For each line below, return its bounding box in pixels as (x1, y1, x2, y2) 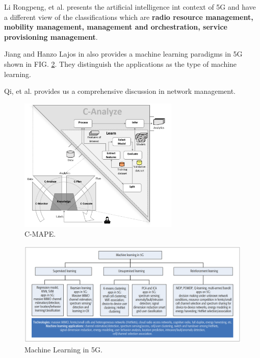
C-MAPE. (24, 228, 56, 239)
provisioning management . (4, 31, 98, 42)
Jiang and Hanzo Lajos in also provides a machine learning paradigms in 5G (4, 48, 243, 59)
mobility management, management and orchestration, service (4, 21, 227, 32)
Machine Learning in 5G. (24, 344, 102, 355)
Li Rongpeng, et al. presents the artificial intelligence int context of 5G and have (4, 2, 256, 12)
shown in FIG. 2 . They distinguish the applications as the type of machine (4, 58, 237, 69)
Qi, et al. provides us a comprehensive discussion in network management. (4, 86, 236, 96)
